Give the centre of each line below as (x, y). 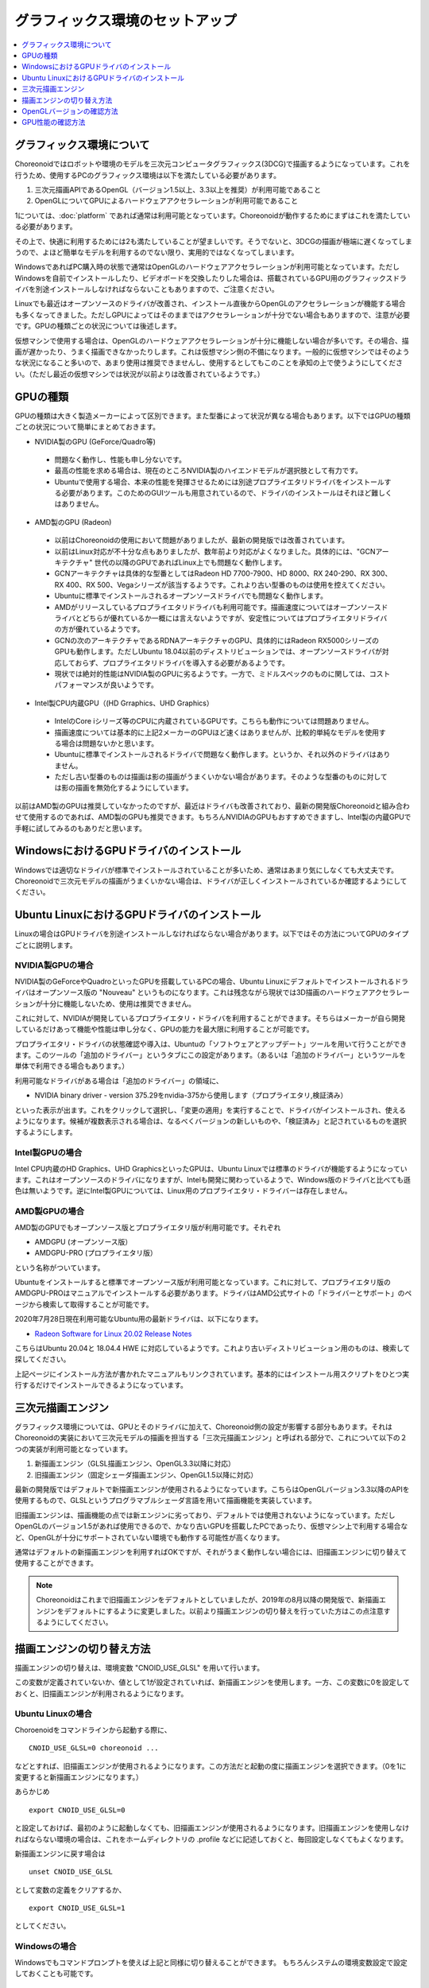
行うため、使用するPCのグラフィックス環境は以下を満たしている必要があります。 (148, 175)
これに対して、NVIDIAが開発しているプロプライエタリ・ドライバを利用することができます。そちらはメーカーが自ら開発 (210, 1018)
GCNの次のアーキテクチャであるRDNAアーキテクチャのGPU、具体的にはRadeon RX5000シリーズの (217, 640)
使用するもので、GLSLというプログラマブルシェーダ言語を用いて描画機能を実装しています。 (166, 1501)
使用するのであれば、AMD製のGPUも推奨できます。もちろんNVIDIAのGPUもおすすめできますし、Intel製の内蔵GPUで (220, 817)
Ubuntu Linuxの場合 (54, 1714)
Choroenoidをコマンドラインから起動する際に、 (93, 1730)
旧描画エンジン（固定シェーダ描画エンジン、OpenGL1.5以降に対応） (146, 1474)
